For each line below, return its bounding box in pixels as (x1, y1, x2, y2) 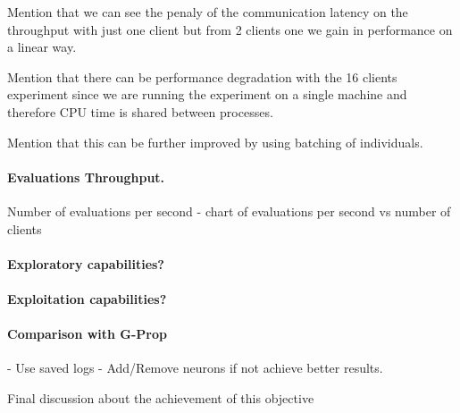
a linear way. (7, 38, 77, 56)
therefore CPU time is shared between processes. (7, 102, 273, 121)
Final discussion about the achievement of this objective (7, 388, 314, 407)
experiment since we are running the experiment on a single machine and (7, 85, 407, 104)
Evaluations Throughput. (7, 167, 165, 186)
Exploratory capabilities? (7, 254, 164, 273)
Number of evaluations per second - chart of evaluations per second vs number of (7, 201, 451, 220)
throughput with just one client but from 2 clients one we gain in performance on (7, 20, 453, 38)
